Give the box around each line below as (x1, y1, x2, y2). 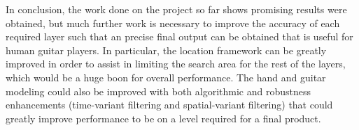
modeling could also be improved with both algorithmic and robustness (6, 83, 311, 98)
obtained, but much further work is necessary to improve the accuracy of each (6, 15, 340, 30)
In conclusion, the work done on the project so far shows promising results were (6, 2, 347, 16)
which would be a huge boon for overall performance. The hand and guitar (6, 70, 326, 84)
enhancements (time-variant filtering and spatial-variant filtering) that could (6, 97, 333, 112)
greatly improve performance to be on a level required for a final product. (6, 111, 321, 125)
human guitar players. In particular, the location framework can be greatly (6, 42, 327, 57)
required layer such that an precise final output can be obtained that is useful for (6, 29, 353, 44)
